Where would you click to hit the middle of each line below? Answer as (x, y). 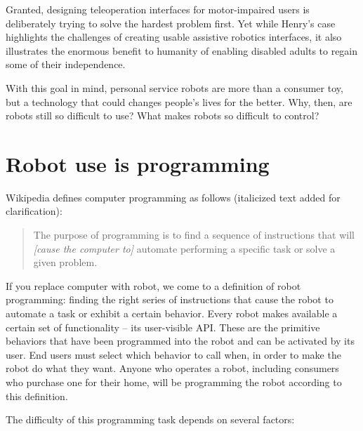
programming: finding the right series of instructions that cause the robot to (170, 299)
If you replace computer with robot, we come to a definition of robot (153, 285)
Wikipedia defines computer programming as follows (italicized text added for (173, 197)
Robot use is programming (138, 163)
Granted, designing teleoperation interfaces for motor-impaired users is (158, 9)
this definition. (37, 396)
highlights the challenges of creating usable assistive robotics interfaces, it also (174, 37)
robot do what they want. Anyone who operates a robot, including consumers (172, 368)
